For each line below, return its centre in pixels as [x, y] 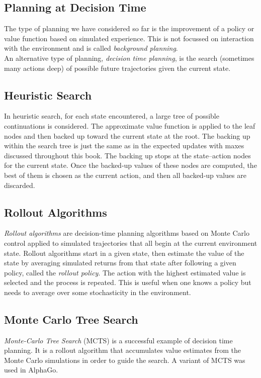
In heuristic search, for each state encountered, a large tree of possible [112, 116]
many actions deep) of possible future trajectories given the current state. [117, 68]
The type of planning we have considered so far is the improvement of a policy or [129, 28]
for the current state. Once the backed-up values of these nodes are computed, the [130, 165]
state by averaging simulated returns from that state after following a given [120, 263]
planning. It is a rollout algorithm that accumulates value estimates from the [122, 350]
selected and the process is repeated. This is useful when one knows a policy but [128, 282]
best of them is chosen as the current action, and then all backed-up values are [125, 175]
